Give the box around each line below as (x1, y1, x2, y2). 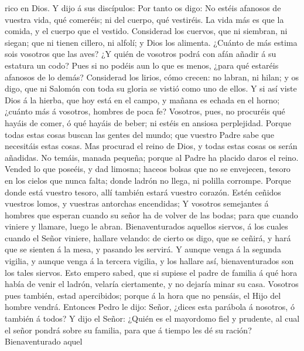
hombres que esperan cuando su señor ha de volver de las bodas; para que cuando (5, 208, 298, 221)
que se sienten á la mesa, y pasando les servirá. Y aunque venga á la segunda (5, 243, 281, 255)
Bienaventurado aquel (5, 335, 83, 347)
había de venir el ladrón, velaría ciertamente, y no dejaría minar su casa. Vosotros (5, 278, 299, 290)
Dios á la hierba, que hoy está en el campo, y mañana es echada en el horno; (5, 93, 280, 106)
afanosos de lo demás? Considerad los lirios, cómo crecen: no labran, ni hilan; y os (5, 70, 299, 83)
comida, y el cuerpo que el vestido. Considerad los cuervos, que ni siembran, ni (5, 25, 288, 37)
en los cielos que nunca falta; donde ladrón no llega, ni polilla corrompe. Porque (5, 174, 291, 186)
